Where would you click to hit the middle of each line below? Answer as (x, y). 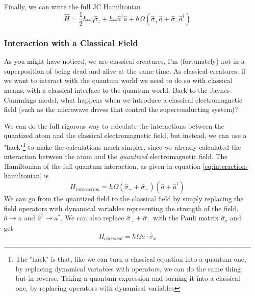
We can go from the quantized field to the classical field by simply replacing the (124, 199)
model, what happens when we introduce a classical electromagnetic (140, 99)
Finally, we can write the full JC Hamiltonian (72, 6)
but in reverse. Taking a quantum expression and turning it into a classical (128, 278)
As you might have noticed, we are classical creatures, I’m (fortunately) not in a (124, 61)
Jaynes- (221, 90)
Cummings (20, 99)
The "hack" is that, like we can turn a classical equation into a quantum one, (131, 258)
